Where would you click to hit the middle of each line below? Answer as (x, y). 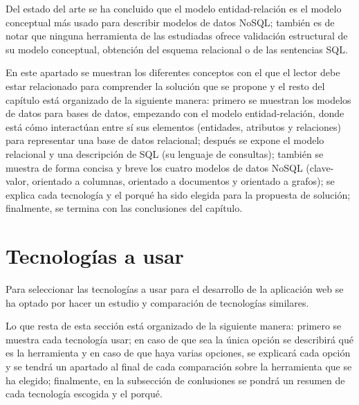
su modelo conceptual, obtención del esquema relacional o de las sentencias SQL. (177, 49)
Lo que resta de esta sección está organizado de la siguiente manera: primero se (174, 326)
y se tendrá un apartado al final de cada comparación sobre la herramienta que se (179, 366)
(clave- (320, 167)
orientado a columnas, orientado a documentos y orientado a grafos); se (183, 181)
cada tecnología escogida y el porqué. (84, 394)
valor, (17, 181)
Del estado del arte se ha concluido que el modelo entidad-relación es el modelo (174, 8)
